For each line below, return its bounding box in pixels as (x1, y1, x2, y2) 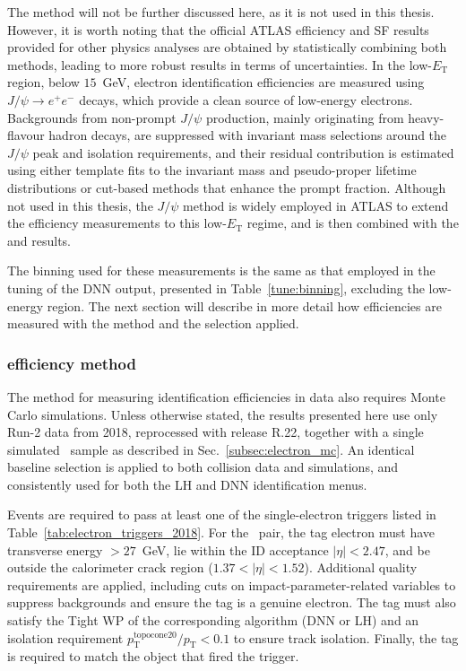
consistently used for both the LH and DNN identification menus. (7, 475, 367, 493)
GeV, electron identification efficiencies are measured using (102, 73, 425, 91)
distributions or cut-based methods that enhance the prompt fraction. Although (7, 178, 446, 196)
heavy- (408, 108, 444, 126)
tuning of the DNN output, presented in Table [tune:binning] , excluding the (7, 278, 425, 297)
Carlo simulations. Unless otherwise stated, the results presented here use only (7, 405, 438, 423)
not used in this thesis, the (7, 196, 153, 214)
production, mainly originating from (205, 108, 404, 126)
